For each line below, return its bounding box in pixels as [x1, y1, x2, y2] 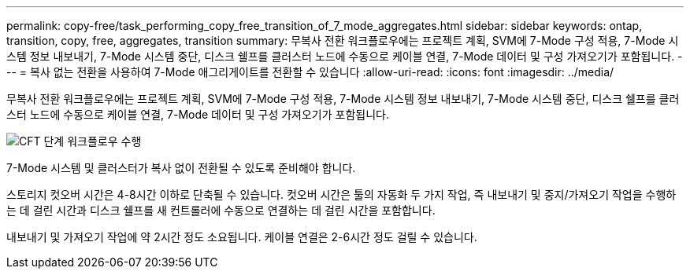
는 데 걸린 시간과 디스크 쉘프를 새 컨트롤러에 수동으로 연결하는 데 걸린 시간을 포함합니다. [6, 203, 436, 217]
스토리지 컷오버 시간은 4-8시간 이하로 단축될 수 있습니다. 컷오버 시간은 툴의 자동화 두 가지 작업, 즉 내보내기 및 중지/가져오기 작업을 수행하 [6, 188, 677, 201]
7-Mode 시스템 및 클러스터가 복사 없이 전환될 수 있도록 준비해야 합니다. [6, 161, 356, 174]
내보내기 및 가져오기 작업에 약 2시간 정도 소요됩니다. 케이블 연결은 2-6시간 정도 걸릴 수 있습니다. [6, 230, 477, 244]
